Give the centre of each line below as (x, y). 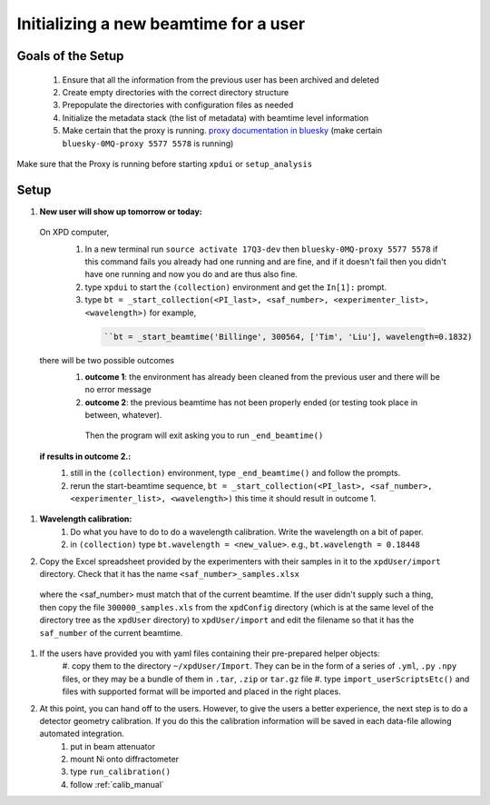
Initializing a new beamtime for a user (161, 24)
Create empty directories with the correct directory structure (176, 92)
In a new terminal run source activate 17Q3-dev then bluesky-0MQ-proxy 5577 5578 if (261, 249)
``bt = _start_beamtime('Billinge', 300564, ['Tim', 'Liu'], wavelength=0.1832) (288, 337)
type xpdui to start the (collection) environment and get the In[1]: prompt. (236, 287)
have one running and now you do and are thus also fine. (191, 274)
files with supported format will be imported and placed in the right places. (201, 691)
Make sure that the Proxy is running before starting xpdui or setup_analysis (165, 164)
